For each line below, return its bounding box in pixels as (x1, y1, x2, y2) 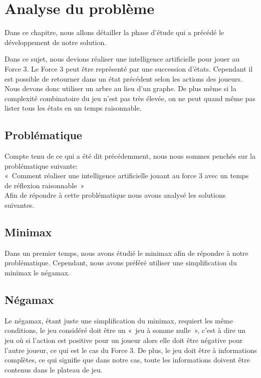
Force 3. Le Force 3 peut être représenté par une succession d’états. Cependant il (5, 63, 253, 74)
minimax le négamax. (5, 267, 70, 278)
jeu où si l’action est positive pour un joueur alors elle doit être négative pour (5, 335, 243, 345)
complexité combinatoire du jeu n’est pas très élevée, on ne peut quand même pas (5, 93, 255, 103)
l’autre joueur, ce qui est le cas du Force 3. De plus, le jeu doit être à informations (5, 344, 257, 355)
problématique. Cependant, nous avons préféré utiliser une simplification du (5, 257, 237, 268)
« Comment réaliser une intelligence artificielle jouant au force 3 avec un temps (5, 170, 249, 181)
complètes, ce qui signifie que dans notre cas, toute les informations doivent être (5, 354, 250, 365)
